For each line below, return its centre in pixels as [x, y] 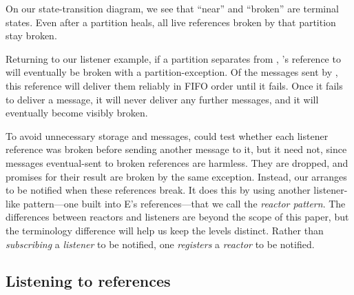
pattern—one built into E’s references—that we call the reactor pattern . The [184, 203]
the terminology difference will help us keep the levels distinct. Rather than [165, 230]
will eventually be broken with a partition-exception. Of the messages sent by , [172, 72]
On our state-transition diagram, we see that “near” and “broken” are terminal [172, 8]
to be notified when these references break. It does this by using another [158, 190]
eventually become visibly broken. [77, 113]
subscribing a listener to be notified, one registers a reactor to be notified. [160, 244]
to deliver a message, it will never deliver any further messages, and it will [162, 99]
